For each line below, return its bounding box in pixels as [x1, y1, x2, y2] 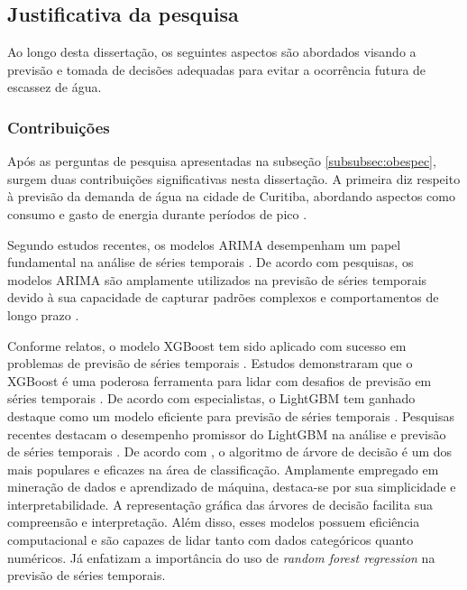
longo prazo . [7, 305, 79, 324]
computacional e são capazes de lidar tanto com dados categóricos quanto [7, 530, 414, 549]
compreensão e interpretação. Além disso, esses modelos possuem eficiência [7, 512, 420, 531]
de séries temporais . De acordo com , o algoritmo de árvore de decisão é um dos [7, 442, 453, 461]
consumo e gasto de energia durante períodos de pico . [7, 204, 307, 223]
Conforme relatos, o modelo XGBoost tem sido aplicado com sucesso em [7, 336, 407, 355]
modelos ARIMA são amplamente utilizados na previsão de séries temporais [7, 270, 427, 289]
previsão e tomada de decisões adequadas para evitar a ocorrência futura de [7, 60, 426, 78]
